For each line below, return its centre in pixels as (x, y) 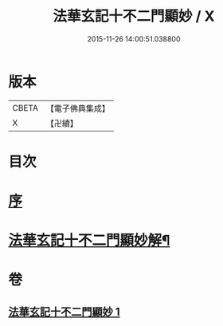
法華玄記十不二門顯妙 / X (134, 16)
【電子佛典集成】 (78, 108)
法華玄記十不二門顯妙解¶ (89, 241)
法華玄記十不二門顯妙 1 (65, 312)
